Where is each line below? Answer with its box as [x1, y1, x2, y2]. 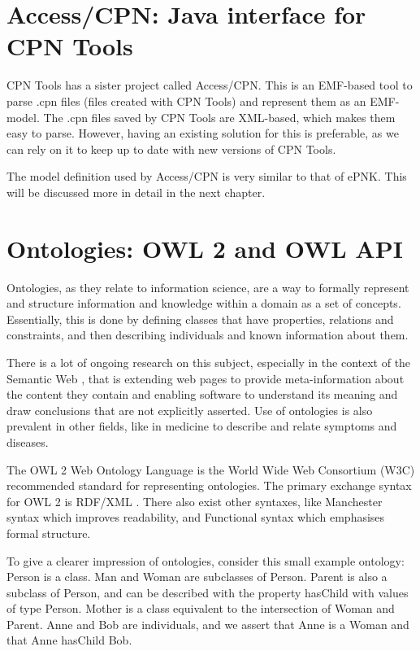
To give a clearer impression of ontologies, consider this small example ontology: [6, 552, 405, 569]
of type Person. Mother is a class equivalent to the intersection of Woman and [6, 600, 395, 617]
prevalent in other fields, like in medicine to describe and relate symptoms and [6, 417, 397, 435]
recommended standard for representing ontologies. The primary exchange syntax [6, 477, 412, 494]
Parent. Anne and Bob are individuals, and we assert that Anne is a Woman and [6, 615, 409, 632]
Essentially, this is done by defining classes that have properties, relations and [6, 310, 394, 327]
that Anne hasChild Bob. [6, 631, 132, 649]
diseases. [6, 433, 49, 450]
